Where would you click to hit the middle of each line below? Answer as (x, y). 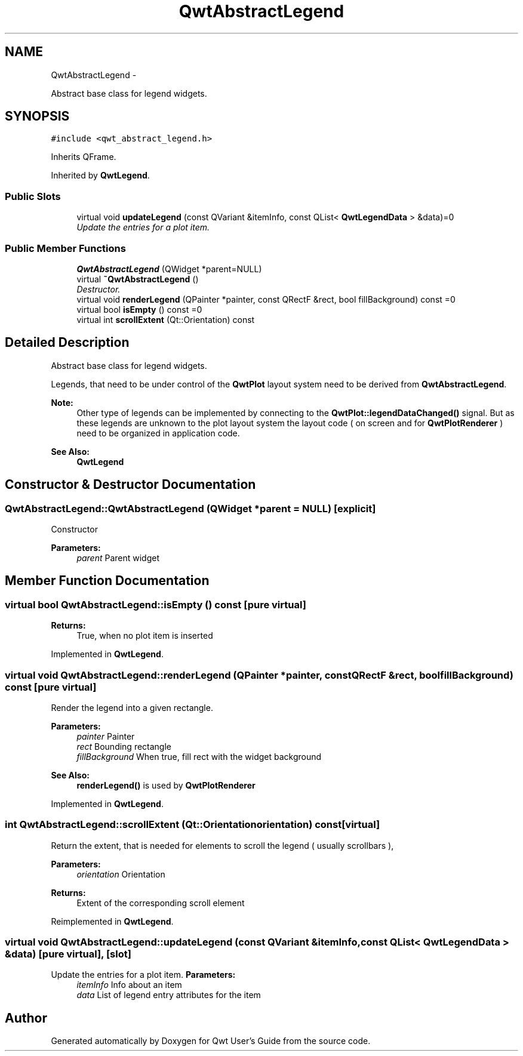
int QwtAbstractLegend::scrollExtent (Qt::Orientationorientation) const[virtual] (193, 825)
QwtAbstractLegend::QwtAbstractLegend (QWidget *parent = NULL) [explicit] (190, 508)
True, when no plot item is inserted (145, 636)
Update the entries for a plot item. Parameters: (143, 975)
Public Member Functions (65, 248)
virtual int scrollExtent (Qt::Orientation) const (166, 319)
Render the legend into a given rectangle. (132, 707)
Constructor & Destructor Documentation (130, 485)
